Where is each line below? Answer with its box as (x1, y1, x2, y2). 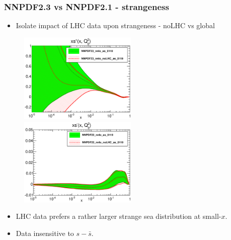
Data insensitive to (16, 227, 74, 238)
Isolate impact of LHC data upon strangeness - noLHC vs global (16, 20, 215, 31)
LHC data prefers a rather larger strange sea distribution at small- (16, 211, 221, 221)
